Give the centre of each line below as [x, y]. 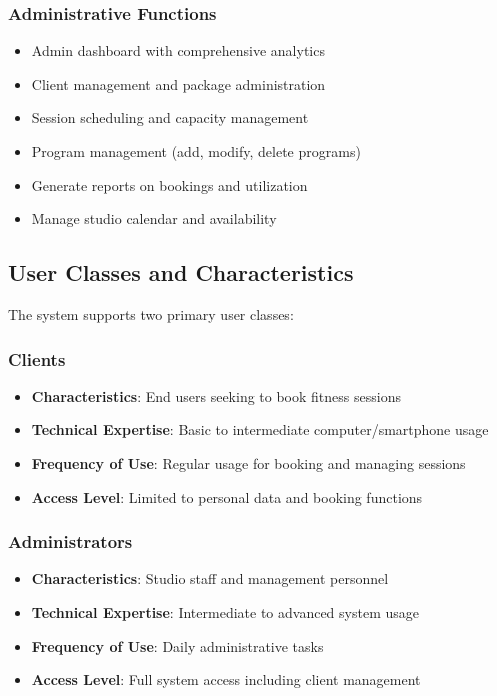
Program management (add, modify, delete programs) [196, 151]
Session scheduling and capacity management [170, 117]
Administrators [70, 541]
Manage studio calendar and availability [154, 218]
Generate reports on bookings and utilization [169, 184]
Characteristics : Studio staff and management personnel [210, 578]
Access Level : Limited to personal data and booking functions [227, 496]
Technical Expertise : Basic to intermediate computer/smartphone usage [260, 429]
